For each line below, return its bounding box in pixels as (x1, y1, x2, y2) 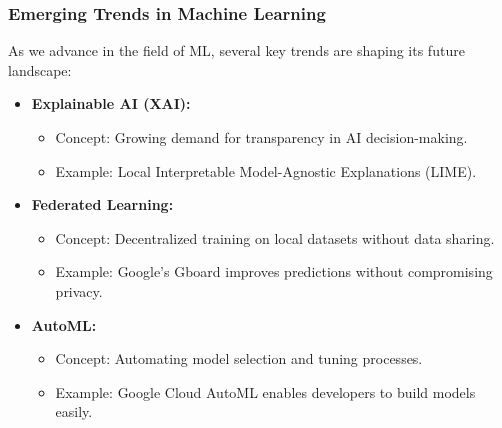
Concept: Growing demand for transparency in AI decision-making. (55, 127, 468, 147)
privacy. (55, 280, 103, 301)
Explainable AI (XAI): (31, 93, 191, 114)
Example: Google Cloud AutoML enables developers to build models (55, 381, 476, 402)
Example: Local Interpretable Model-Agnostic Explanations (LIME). (55, 160, 477, 181)
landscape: (8, 59, 72, 80)
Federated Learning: (31, 194, 174, 215)
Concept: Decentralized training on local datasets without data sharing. (55, 227, 495, 248)
